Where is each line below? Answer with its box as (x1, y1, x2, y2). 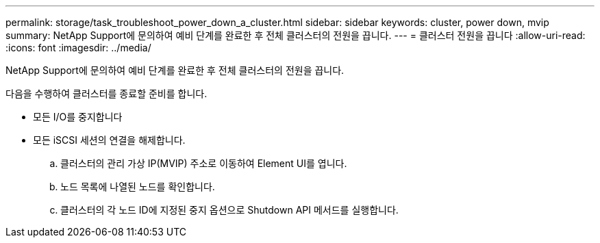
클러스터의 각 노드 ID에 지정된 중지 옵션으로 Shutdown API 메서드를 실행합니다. (60, 204, 399, 216)
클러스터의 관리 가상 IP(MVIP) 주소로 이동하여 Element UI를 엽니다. (60, 157, 347, 169)
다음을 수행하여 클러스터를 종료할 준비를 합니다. (5, 88, 208, 99)
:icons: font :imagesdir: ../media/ (5, 42, 151, 53)
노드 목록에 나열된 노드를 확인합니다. (60, 181, 215, 192)
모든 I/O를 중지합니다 (33, 111, 123, 123)
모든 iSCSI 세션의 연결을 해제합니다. (33, 134, 186, 146)
